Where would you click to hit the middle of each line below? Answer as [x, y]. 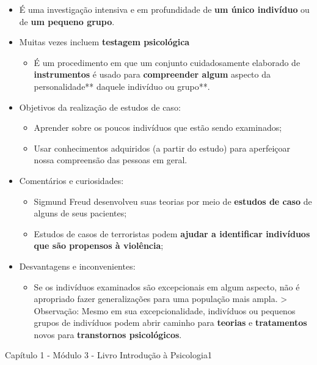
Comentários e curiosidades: [71, 180]
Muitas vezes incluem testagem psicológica [104, 42]
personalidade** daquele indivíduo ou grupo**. [122, 86]
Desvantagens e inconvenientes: [77, 266]
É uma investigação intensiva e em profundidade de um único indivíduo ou [164, 9]
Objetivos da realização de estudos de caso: [100, 107]
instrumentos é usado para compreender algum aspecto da [152, 74]
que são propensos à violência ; [99, 245]
